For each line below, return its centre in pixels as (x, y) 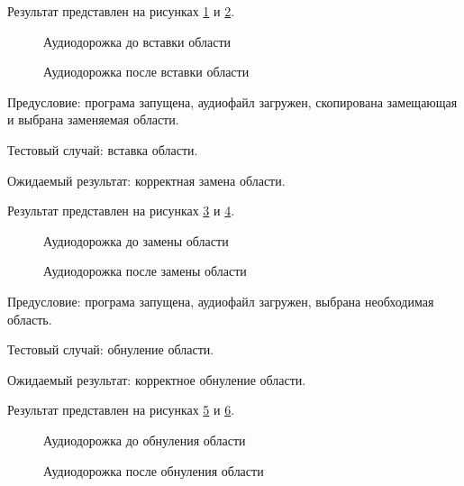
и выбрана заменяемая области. (93, 119)
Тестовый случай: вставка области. (103, 149)
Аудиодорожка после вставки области (146, 72)
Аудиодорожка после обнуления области (154, 470)
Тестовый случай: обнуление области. (111, 349)
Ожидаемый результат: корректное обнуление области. (157, 379)
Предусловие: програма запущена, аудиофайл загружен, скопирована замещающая (232, 101)
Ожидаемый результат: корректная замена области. (146, 180)
